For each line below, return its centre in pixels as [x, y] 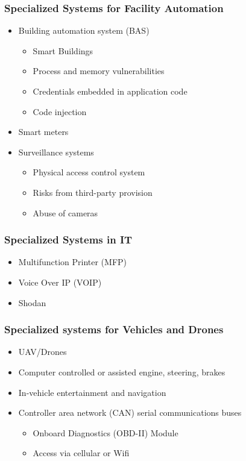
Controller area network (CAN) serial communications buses [130, 412]
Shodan [32, 302]
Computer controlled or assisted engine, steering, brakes [122, 372]
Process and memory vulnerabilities [99, 71]
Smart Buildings [63, 50]
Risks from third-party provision [93, 192]
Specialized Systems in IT [68, 240]
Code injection [60, 111]
